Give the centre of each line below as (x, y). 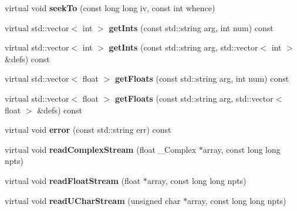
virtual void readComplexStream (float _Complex (101, 149)
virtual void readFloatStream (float (73, 180)
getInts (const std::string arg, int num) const (191, 27)
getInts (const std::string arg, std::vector (183, 47)
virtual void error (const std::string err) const (88, 130)
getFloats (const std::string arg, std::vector (194, 98)
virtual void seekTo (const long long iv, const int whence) (110, 8)
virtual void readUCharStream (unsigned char (93, 200)
